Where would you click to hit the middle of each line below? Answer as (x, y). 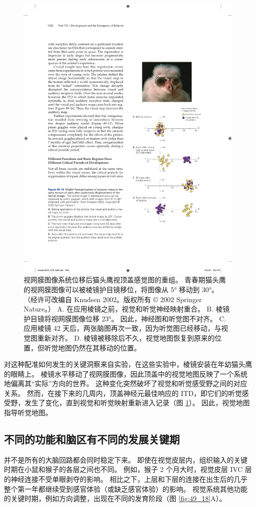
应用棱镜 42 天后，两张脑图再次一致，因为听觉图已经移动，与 (123, 328)
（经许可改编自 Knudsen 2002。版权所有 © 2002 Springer (113, 299)
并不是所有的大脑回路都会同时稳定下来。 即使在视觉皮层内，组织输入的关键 (126, 459)
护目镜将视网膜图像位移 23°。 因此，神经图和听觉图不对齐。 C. (125, 318)
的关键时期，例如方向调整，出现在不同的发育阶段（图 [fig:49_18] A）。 (115, 498)
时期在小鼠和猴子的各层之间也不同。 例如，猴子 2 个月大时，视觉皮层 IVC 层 (128, 469)
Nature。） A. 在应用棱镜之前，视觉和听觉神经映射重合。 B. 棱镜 (127, 309)
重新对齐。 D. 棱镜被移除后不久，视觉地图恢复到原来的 (126, 337)
